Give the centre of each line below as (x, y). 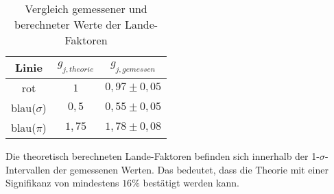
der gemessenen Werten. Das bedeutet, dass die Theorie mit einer (191, 169)
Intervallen (28, 169)
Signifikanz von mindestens (62, 183)
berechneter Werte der (68, 24)
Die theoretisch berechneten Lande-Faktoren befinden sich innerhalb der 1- (163, 156)
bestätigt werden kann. (191, 183)
